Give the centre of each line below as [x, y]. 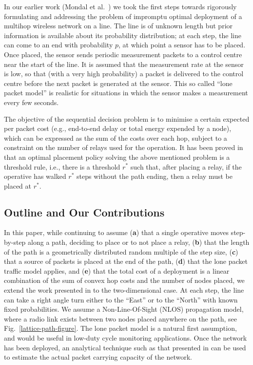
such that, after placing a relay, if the [186, 166]
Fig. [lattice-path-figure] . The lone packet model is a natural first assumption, [120, 328]
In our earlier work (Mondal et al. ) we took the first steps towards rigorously [120, 6]
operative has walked [35, 176]
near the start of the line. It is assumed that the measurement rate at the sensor [124, 64]
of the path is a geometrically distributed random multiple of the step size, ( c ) [121, 251]
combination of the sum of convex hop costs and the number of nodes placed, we [124, 280]
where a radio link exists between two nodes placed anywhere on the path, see [120, 318]
